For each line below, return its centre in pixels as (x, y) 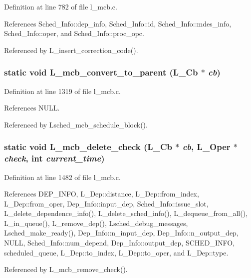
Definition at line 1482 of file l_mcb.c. (62, 177)
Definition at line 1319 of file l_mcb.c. (62, 91)
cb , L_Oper (206, 147)
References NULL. (32, 108)
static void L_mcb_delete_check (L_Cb (88, 147)
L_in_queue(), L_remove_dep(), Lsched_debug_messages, (96, 223)
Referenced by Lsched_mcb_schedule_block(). (76, 124)
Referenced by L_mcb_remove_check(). (66, 269)
